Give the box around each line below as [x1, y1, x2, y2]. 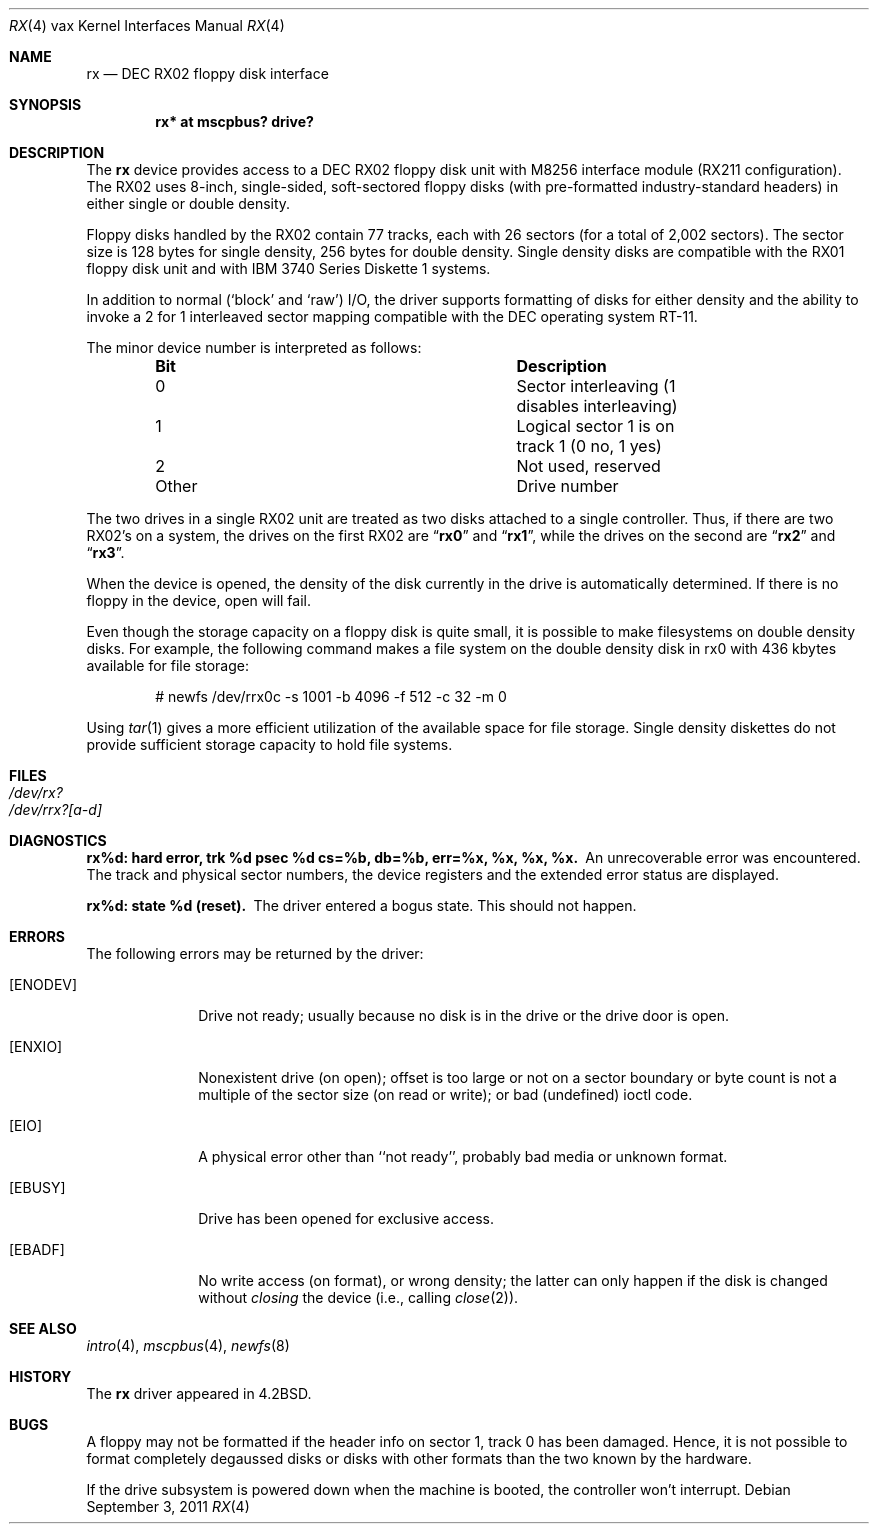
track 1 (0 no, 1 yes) [516, 436, 662, 456]
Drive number [516, 476, 619, 496]
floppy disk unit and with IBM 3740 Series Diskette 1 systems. [86, 260, 491, 277]
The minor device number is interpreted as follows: [86, 339, 422, 356]
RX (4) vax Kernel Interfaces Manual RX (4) [9, 17, 285, 34]
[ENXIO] [9, 1038, 63, 1055]
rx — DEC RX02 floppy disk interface [86, 65, 329, 82]
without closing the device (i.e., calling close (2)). [198, 1289, 519, 1306]
